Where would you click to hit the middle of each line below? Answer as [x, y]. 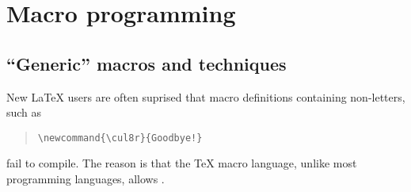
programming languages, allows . [86, 179]
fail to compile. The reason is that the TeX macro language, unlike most [182, 163]
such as [24, 112]
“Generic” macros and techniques [147, 63]
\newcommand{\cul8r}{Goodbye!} [120, 138]
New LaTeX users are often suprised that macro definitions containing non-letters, [206, 96]
